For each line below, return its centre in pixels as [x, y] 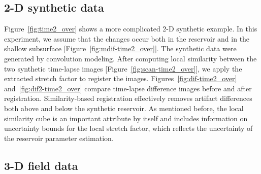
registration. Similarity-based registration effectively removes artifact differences [128, 98]
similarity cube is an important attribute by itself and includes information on [126, 118]
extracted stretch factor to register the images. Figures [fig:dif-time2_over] [121, 78]
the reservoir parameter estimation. [59, 138]
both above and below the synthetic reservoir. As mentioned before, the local [124, 108]
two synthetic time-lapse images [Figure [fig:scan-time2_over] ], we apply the [123, 68]
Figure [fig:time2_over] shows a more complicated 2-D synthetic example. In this [131, 29]
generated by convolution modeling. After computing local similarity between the [130, 58]
